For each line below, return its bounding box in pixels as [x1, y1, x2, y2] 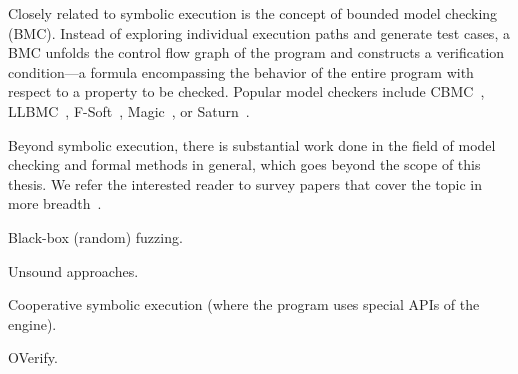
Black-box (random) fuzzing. [8, 226, 183, 247]
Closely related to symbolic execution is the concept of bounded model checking [8, 3, 498, 23]
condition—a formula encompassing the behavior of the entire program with [8, 61, 474, 82]
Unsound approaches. [8, 260, 139, 281]
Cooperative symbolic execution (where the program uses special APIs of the [8, 294, 480, 315]
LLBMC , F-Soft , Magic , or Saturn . [8, 100, 250, 121]
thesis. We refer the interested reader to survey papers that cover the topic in [8, 173, 482, 194]
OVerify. [8, 347, 58, 368]
